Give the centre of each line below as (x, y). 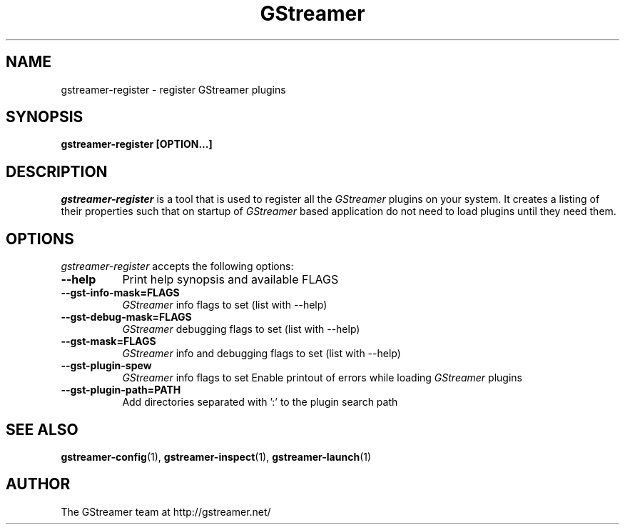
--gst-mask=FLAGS (108, 341)
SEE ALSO (42, 429)
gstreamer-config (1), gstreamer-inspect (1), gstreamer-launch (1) (216, 456)
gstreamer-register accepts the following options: (177, 266)
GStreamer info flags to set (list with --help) (225, 305)
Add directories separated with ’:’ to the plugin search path (260, 402)
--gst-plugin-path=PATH (121, 390)
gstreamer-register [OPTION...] (137, 144)
